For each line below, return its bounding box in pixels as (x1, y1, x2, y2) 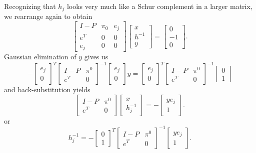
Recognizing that (4, 1, 56, 11)
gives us (84, 51, 108, 62)
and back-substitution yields (4, 84, 90, 95)
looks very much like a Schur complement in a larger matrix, (66, 1, 252, 11)
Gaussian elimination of (4, 51, 76, 62)
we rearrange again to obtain (4, 11, 92, 21)
